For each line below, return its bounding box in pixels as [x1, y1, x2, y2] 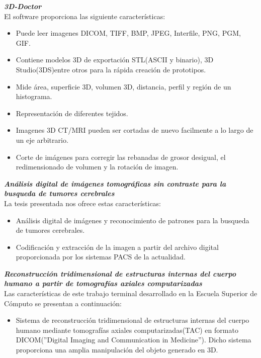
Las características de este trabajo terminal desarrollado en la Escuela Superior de [4, 288, 257, 299]
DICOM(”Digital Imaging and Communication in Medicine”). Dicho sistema [16, 334, 251, 345]
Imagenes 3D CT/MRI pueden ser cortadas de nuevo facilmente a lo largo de [16, 125, 253, 135]
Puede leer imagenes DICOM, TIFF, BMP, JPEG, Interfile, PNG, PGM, [16, 28, 241, 38]
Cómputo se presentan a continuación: [4, 298, 122, 308]
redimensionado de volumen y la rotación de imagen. [16, 161, 179, 172]
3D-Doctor [4, 1, 42, 11]
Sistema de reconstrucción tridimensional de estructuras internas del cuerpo [16, 315, 249, 325]
